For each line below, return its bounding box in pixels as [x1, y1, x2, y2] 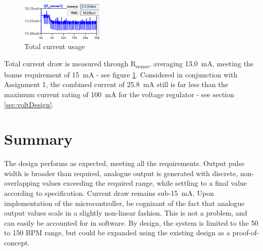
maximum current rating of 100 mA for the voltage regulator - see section [4, 89, 234, 99]
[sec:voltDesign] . [4, 99, 54, 109]
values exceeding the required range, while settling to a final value [42, 178, 247, 188]
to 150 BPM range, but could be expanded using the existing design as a [4, 227, 231, 238]
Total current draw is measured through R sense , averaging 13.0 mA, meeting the [4, 58, 254, 70]
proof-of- [232, 227, 259, 238]
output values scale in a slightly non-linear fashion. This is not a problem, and [4, 207, 247, 218]
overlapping [4, 178, 40, 188]
